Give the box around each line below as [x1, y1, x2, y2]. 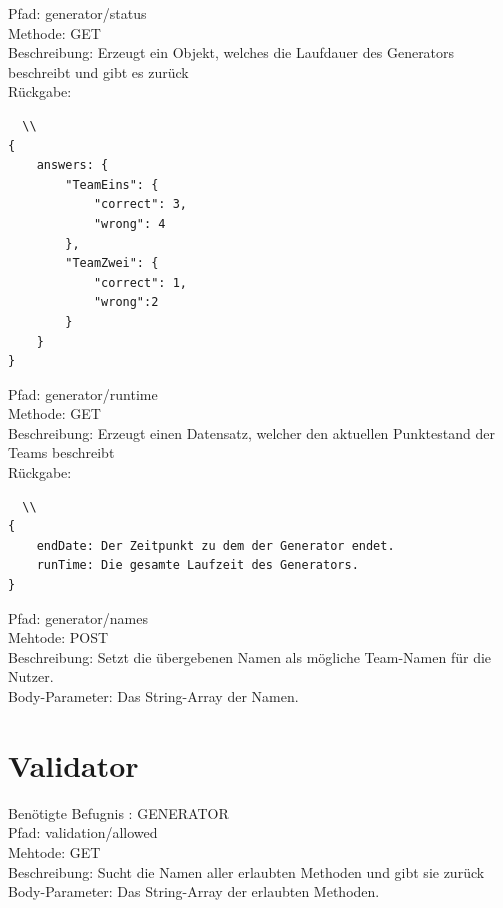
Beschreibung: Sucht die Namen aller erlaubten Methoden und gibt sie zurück [8, 861, 485, 882]
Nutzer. [8, 666, 54, 687]
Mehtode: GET [8, 841, 101, 862]
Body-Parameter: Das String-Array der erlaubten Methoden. [8, 881, 380, 902]
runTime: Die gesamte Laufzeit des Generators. [36, 558, 359, 573]
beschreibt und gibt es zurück [8, 61, 189, 82]
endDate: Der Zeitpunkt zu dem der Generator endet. [36, 538, 395, 553]
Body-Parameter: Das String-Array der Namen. [8, 686, 299, 706]
